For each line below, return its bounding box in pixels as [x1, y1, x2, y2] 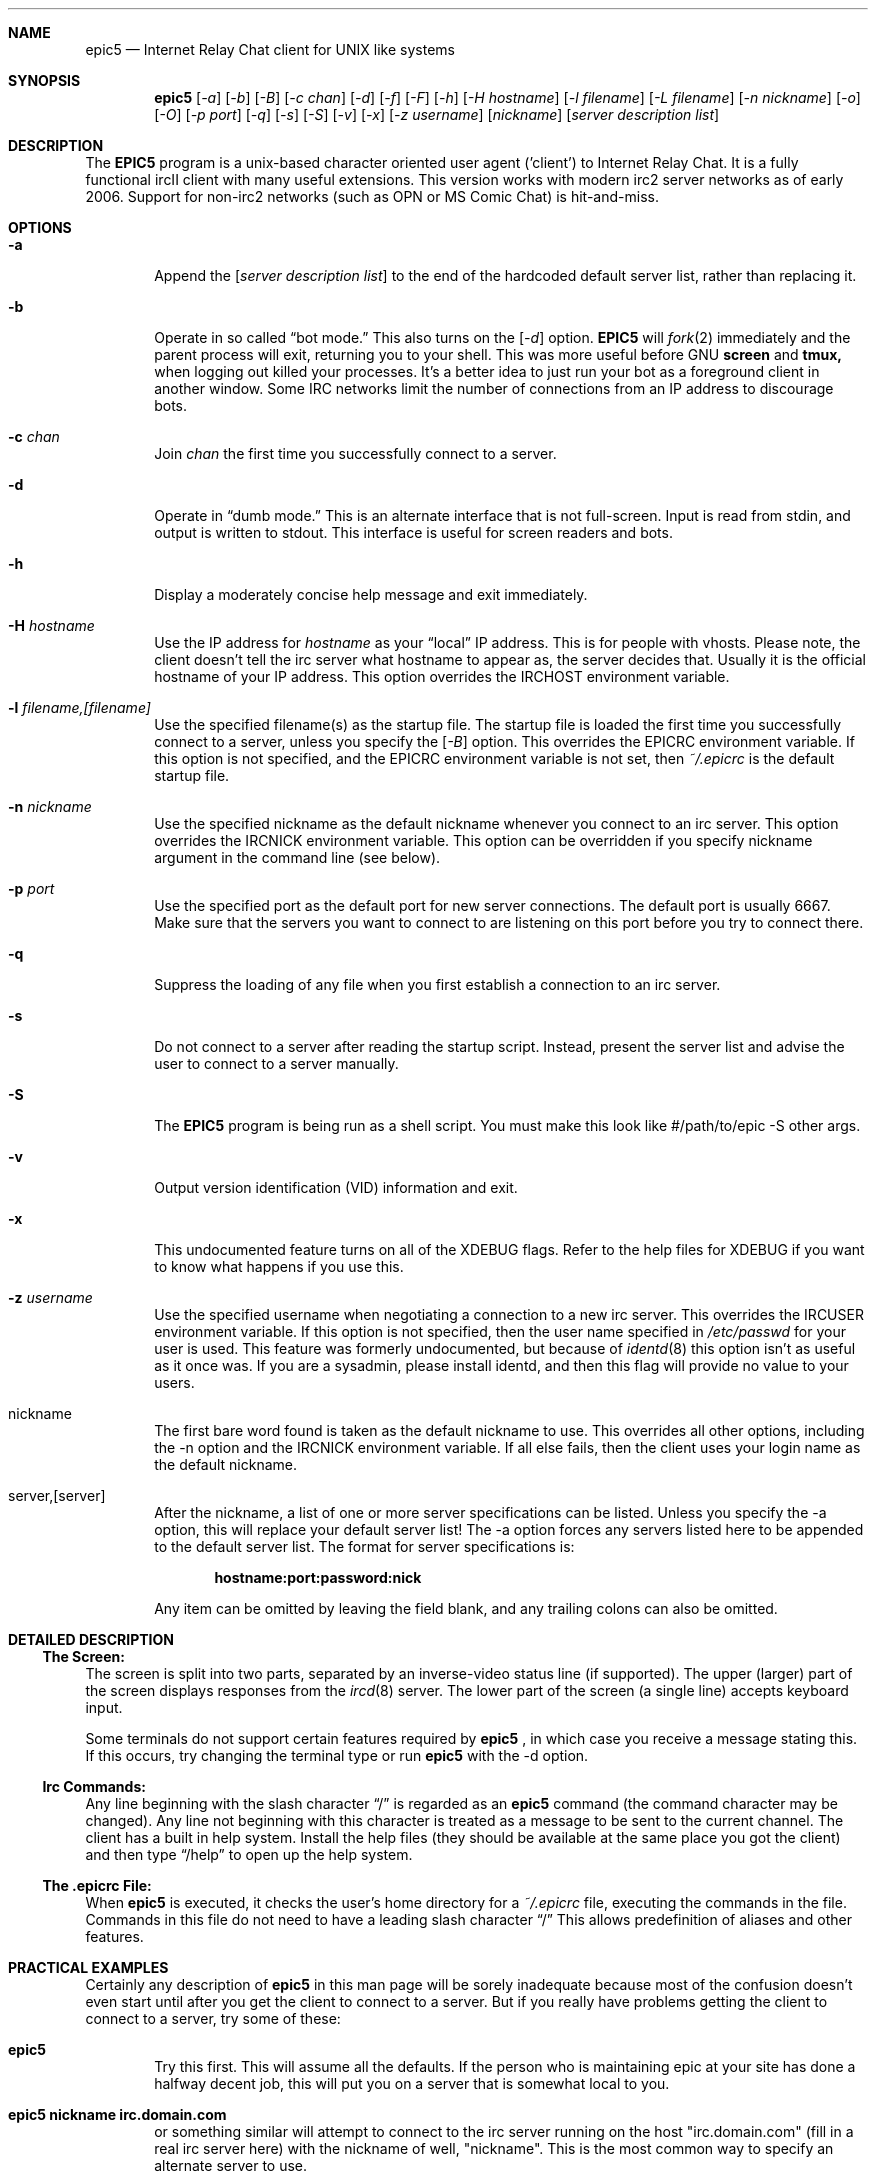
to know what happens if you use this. [154, 1258, 404, 1275]
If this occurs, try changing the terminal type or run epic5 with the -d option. [85, 1747, 589, 1764]
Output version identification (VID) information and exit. [154, 1179, 518, 1196]
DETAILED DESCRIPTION [8, 1631, 175, 1648]
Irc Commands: [42, 1778, 146, 1795]
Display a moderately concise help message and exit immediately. [154, 586, 588, 603]
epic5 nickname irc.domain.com [8, 2106, 227, 2123]
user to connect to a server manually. [154, 1055, 399, 1072]
